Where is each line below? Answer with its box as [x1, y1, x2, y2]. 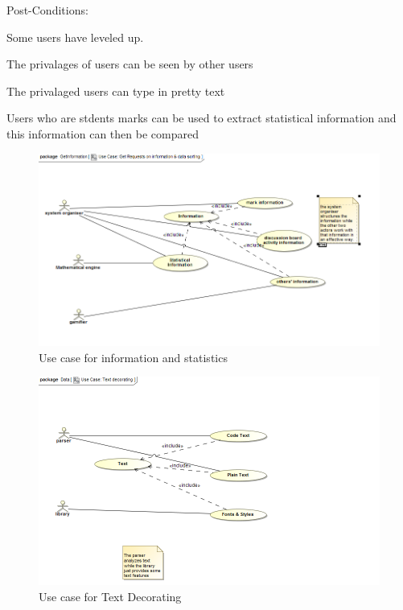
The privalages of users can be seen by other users [6, 56, 253, 72]
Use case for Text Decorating [39, 587, 182, 604]
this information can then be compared [6, 125, 199, 142]
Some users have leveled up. [6, 28, 144, 45]
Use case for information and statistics [39, 348, 228, 365]
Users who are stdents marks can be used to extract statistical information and [6, 109, 397, 126]
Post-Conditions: [6, 2, 88, 18]
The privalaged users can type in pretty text [6, 82, 225, 99]
